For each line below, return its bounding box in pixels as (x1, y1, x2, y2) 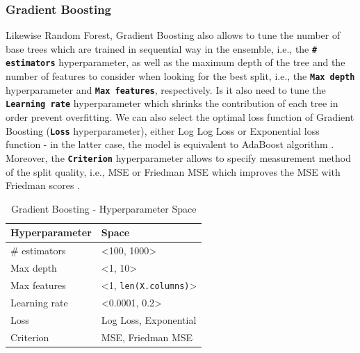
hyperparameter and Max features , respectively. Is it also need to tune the (6, 82, 326, 97)
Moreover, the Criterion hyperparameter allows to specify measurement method (6, 150, 351, 165)
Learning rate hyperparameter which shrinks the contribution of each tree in (6, 96, 338, 110)
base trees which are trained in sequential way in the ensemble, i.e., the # (6, 41, 318, 56)
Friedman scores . (6, 178, 80, 192)
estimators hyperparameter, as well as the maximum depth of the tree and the (6, 55, 345, 69)
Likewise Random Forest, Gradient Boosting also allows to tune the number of (6, 28, 341, 42)
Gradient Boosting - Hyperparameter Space (10, 201, 197, 215)
